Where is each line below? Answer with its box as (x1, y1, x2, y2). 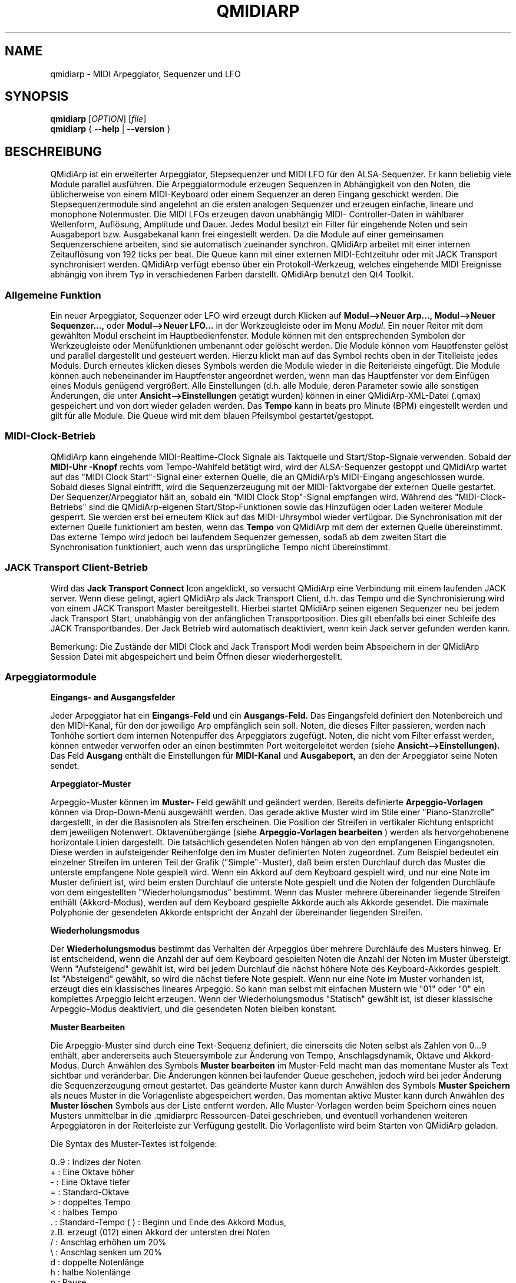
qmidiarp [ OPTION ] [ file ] (50, 114, 147, 124)
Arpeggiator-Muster (50, 779, 131, 789)
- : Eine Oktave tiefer (50, 1177, 130, 1188)
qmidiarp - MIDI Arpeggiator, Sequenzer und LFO (50, 68, 241, 79)
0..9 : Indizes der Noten (50, 1157, 141, 1168)
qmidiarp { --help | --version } (50, 124, 171, 134)
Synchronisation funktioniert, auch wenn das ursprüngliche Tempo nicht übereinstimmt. (50, 541, 391, 552)
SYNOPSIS (5, 89, 69, 104)
